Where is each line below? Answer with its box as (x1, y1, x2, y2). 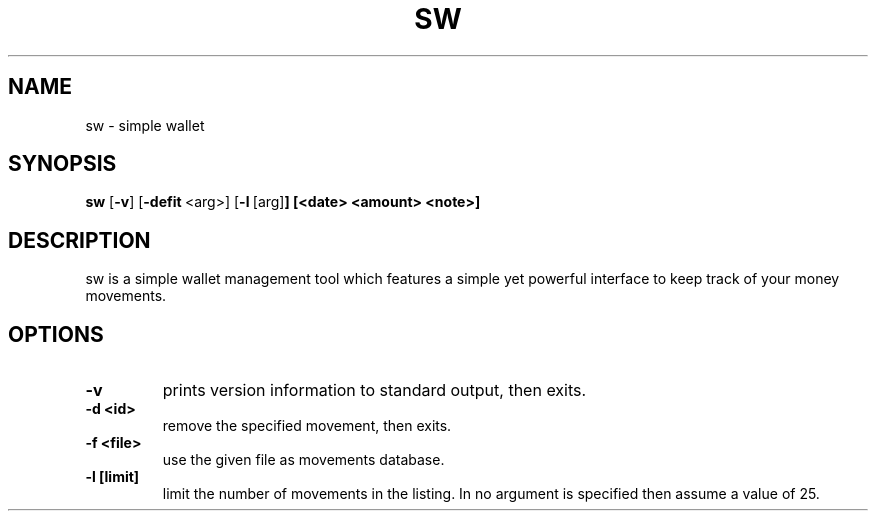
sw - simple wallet (85, 116, 205, 134)
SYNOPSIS (8, 151, 117, 177)
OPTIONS (8, 321, 104, 347)
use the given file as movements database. (162, 451, 445, 469)
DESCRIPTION (8, 227, 151, 253)
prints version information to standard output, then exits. (162, 380, 587, 401)
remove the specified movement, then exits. (162, 417, 452, 435)
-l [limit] (85, 468, 140, 486)
